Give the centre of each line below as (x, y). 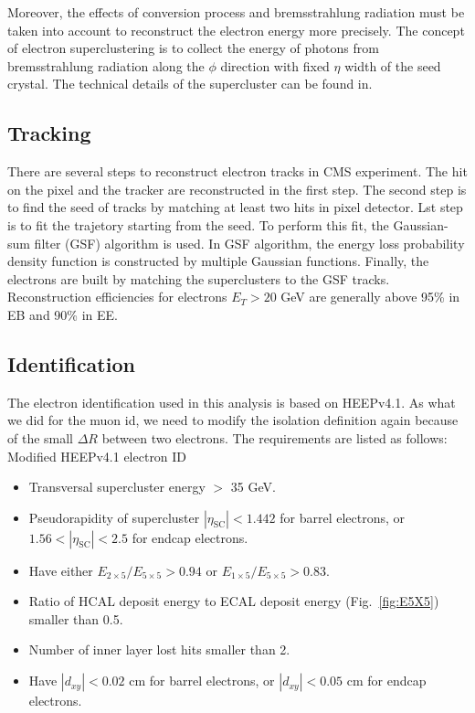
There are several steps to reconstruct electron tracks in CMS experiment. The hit (237, 171)
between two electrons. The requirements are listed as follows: (274, 437)
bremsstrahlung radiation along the (106, 65)
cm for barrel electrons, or (202, 681)
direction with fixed (275, 65)
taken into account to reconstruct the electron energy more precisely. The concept (236, 30)
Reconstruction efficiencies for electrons (117, 297)
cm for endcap (386, 681)
